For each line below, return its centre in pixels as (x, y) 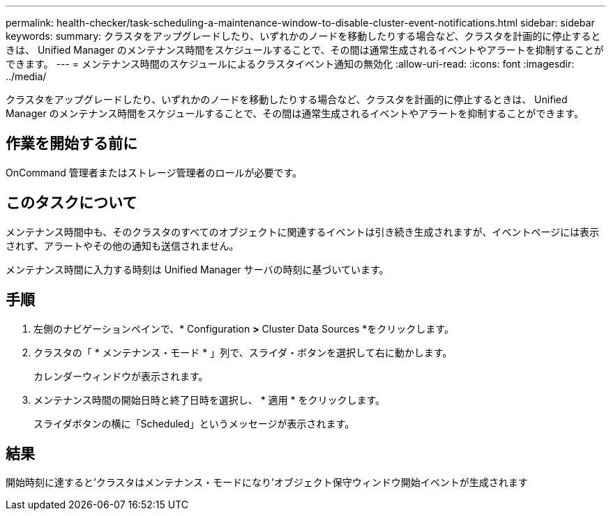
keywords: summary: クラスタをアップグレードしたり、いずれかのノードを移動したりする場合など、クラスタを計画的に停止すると (303, 36)
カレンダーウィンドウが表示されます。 (121, 376)
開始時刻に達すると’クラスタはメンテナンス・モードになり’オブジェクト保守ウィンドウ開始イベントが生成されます (267, 483)
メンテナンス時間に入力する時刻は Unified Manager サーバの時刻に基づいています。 (197, 269)
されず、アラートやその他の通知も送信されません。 (122, 245)
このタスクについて (71, 203)
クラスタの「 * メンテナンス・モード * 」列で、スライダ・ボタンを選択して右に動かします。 (243, 352)
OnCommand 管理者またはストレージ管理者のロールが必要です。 (154, 172)
